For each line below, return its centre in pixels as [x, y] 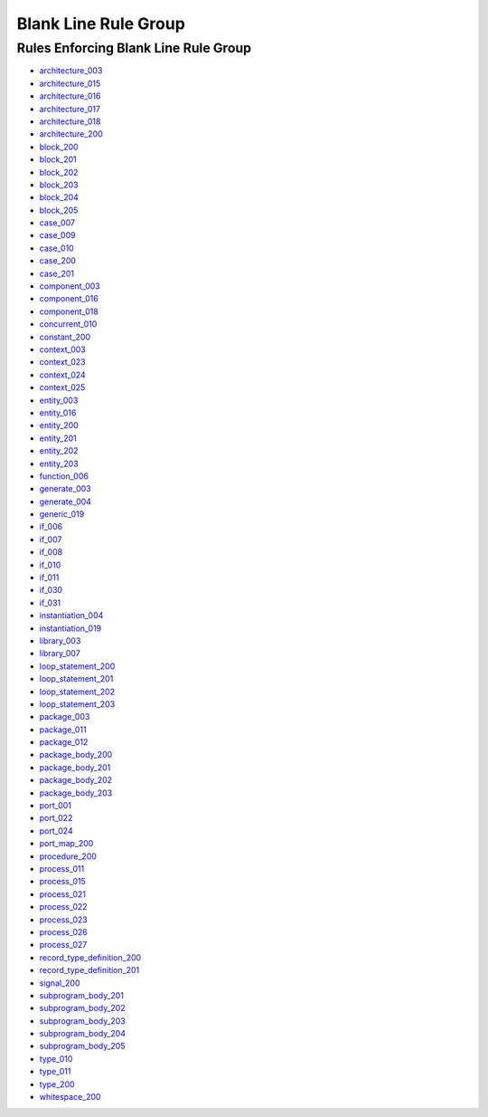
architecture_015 [70, 83]
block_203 [59, 185]
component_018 [69, 311]
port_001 [56, 806]
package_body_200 [76, 755]
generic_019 [62, 514]
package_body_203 [76, 793]
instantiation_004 [71, 616]
